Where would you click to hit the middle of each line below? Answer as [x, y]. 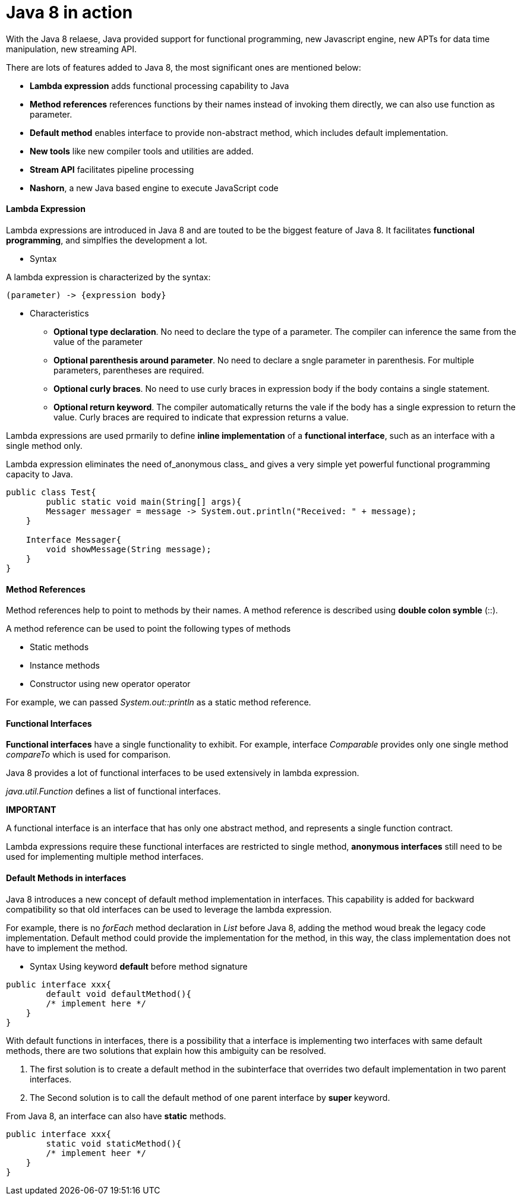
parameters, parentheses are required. [129, 370]
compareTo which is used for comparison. [89, 755]
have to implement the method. [67, 948]
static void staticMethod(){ [114, 1143]
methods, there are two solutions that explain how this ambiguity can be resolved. [166, 1050]
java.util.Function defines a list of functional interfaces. [113, 791]
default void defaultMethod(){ [119, 994]
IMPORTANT [31, 810]
